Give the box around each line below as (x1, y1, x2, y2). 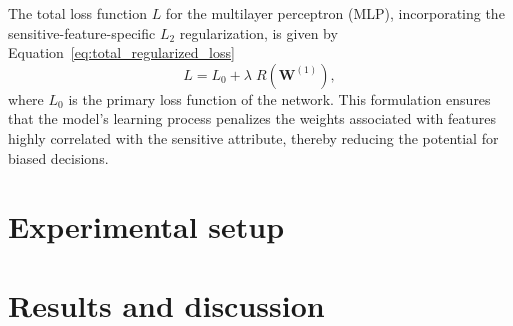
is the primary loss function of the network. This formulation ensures (68, 88, 491, 109)
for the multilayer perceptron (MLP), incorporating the (165, 3, 505, 23)
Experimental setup (8, 206, 285, 247)
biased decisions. (8, 147, 109, 168)
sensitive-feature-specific (8, 22, 156, 43)
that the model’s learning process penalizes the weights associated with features (8, 108, 496, 129)
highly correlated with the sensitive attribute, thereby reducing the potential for (8, 127, 499, 148)
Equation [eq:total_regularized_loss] (8, 42, 235, 63)
